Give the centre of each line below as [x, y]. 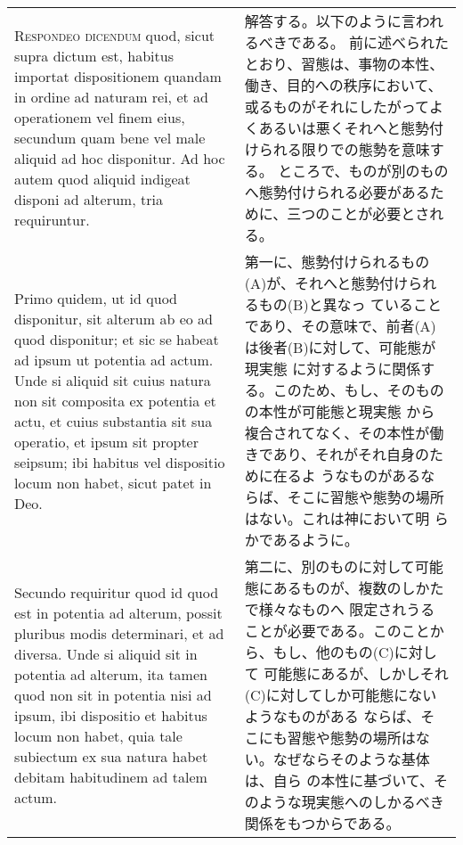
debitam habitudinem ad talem [111, 776]
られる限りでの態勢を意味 [344, 149]
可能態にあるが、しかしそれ [356, 673]
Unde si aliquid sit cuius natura [113, 380]
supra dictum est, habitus [94, 56]
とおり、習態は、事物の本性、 [344, 64]
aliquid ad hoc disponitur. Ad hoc [120, 158]
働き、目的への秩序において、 [343, 85]
